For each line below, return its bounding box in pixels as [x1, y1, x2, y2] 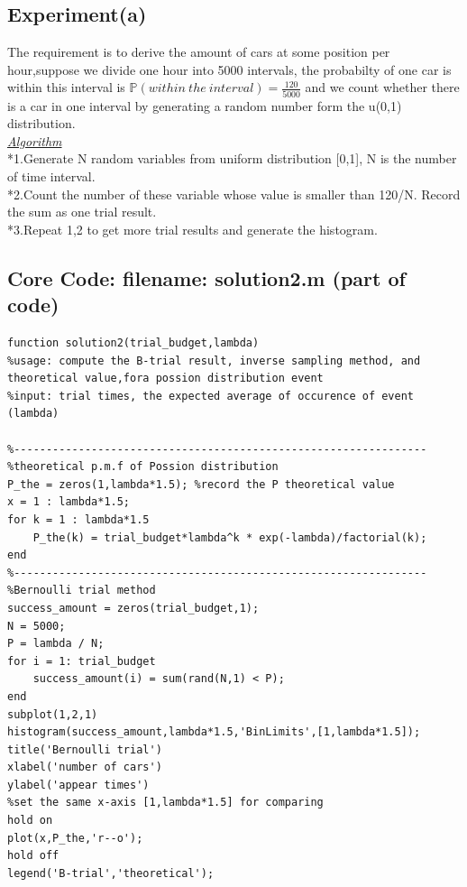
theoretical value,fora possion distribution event [7, 372, 324, 385]
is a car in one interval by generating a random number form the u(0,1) [7, 96, 402, 115]
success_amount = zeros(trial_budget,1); [7, 601, 260, 614]
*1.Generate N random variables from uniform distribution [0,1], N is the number [7, 149, 457, 168]
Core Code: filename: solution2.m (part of [7, 263, 406, 291]
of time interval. [7, 167, 96, 186]
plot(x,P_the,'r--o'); [7, 831, 143, 845]
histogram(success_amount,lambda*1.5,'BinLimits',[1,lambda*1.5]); [7, 725, 421, 739]
